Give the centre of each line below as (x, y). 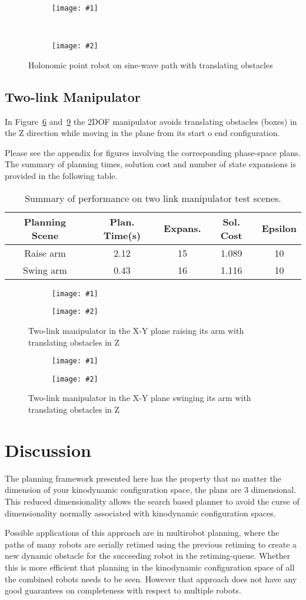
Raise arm (45, 253)
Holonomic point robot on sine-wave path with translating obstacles (151, 64)
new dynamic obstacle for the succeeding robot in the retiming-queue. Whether (148, 556)
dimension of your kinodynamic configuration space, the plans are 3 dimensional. (151, 490)
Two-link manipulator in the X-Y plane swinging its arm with (140, 398)
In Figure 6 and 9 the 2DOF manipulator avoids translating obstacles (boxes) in (151, 121)
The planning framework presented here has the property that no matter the (143, 478)
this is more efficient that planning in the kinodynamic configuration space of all (150, 567)
